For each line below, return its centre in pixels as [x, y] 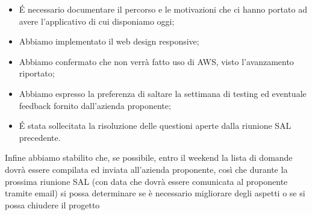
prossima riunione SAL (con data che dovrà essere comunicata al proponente [146, 181]
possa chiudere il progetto [52, 204]
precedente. [40, 137]
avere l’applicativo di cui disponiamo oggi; [97, 21]
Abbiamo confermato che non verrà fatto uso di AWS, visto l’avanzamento [156, 61]
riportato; [37, 73]
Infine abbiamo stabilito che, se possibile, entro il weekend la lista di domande [149, 157]
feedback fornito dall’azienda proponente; [95, 105]
